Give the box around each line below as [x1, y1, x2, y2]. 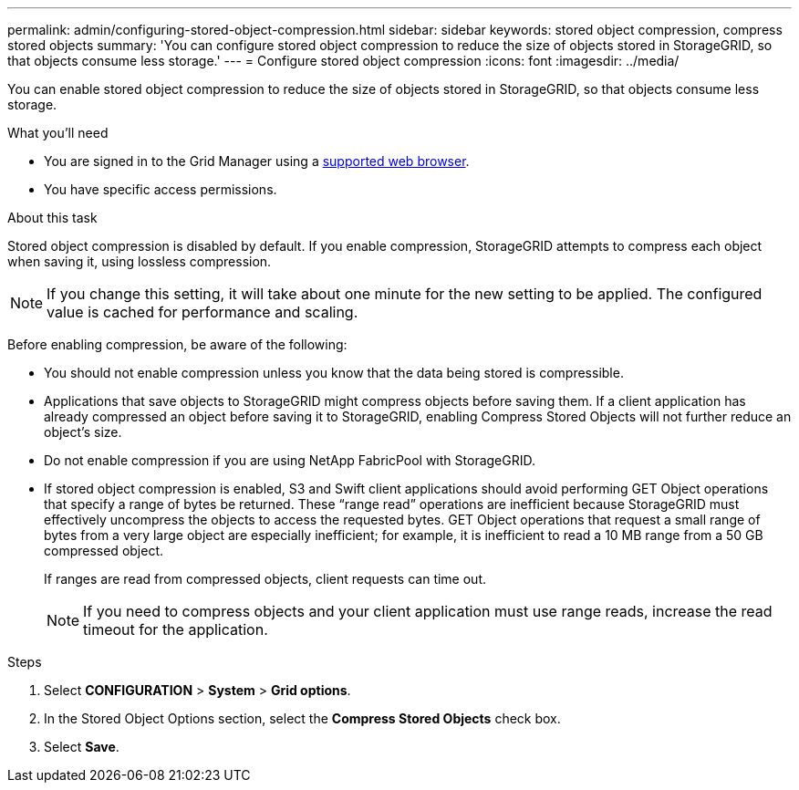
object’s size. [44, 424, 122, 440]
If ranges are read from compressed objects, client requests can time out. [44, 571, 487, 587]
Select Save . [44, 739, 119, 754]
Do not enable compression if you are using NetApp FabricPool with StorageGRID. [44, 452, 535, 468]
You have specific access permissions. [44, 182, 277, 197]
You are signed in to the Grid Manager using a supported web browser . [44, 153, 470, 169]
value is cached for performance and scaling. [47, 303, 358, 321]
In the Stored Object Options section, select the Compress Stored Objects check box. [44, 711, 561, 726]
